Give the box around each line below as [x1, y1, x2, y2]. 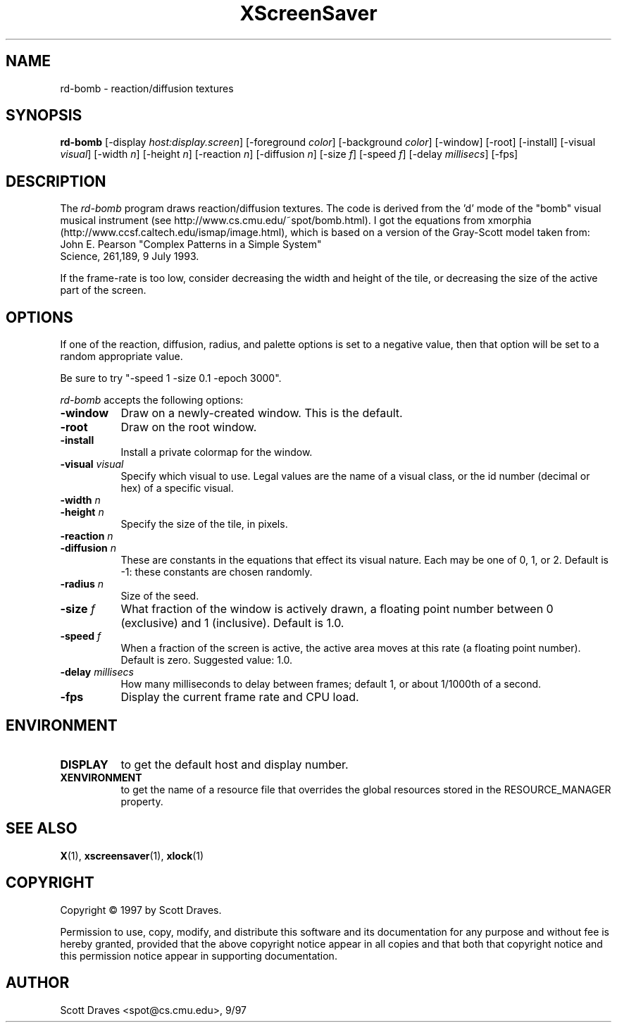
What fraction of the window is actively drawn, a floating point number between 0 [120, 602, 554, 617]
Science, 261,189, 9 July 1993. [60, 250, 199, 263]
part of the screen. [60, 284, 147, 297]
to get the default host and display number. [120, 757, 349, 772]
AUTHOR [6, 974, 70, 992]
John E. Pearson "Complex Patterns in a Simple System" [60, 238, 322, 251]
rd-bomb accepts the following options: [60, 394, 244, 407]
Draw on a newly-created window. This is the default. [120, 406, 403, 421]
